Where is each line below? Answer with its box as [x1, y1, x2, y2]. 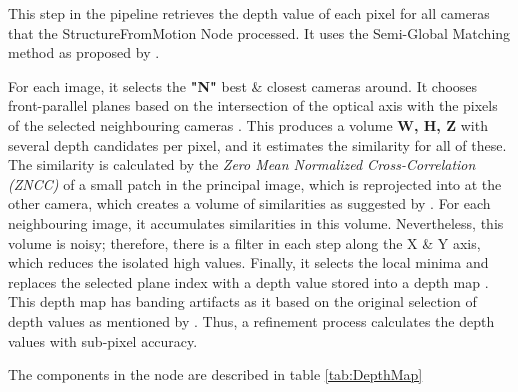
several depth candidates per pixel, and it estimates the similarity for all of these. [8, 134, 507, 155]
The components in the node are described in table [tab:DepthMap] [8, 364, 423, 385]
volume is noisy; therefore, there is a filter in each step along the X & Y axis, [8, 232, 481, 253]
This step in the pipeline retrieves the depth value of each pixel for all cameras [8, 3, 490, 23]
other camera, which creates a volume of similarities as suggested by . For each [8, 193, 491, 214]
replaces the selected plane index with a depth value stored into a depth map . [8, 271, 489, 292]
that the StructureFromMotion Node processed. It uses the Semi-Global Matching [8, 22, 511, 43]
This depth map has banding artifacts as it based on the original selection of [8, 291, 477, 312]
